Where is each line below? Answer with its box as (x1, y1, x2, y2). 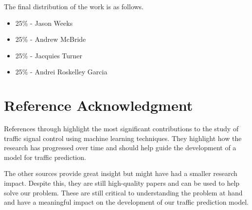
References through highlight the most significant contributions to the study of (4, 123, 239, 134)
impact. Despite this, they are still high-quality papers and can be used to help (4, 178, 240, 188)
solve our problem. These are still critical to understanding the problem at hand (4, 187, 243, 197)
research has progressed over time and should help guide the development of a (4, 142, 236, 153)
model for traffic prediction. (4, 152, 86, 162)
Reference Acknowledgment (4, 95, 193, 115)
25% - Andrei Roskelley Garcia (15, 67, 108, 77)
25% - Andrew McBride (15, 34, 86, 44)
